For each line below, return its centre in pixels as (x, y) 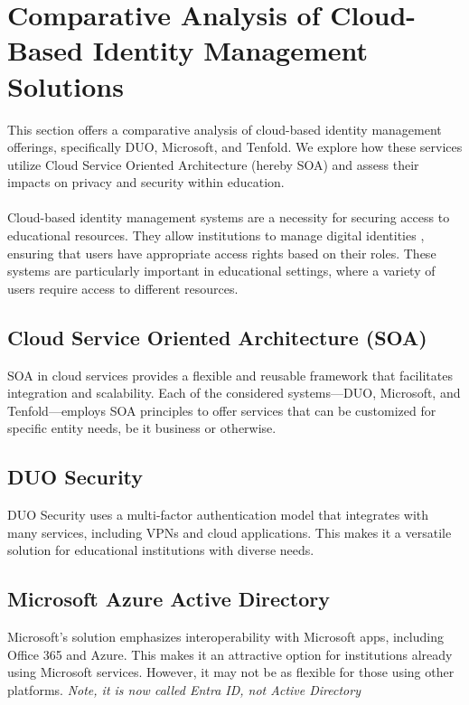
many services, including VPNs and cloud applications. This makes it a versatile (230, 532)
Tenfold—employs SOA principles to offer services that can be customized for (222, 410)
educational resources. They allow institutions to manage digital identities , (216, 235)
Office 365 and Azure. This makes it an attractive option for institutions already (230, 654)
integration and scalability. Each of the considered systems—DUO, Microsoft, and (234, 393)
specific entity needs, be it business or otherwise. (142, 428)
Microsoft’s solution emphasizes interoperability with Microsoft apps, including (225, 637)
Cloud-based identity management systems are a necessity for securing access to (229, 217)
